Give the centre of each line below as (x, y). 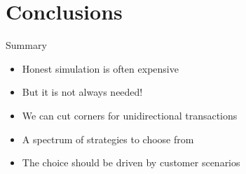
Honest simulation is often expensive (100, 68)
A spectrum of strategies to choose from (108, 139)
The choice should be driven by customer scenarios (131, 162)
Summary (26, 45)
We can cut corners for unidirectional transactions (130, 115)
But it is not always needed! (82, 92)
